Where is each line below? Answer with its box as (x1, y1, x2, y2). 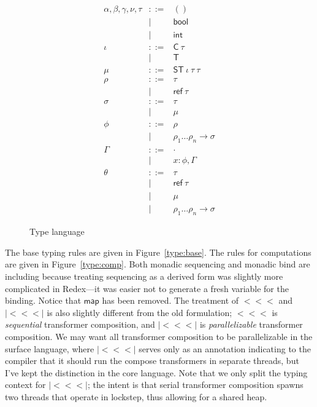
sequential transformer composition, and (5, 318, 155, 331)
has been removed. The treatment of (102, 294, 239, 307)
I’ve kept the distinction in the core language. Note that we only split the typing (5, 366, 308, 379)
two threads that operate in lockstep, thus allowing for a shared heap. (5, 390, 267, 403)
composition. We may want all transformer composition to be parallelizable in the (5, 330, 313, 342)
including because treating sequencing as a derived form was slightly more (5, 269, 283, 282)
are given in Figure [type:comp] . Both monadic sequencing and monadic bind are (5, 258, 310, 271)
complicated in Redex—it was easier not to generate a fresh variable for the (5, 282, 289, 294)
